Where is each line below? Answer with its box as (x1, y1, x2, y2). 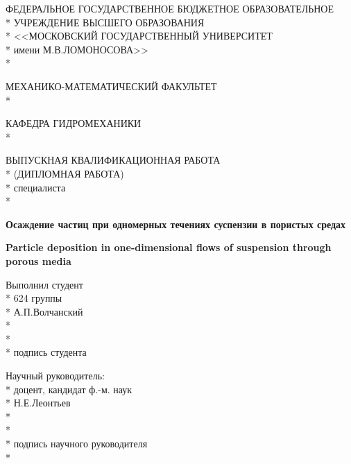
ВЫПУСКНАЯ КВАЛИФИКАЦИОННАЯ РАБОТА (6, 153, 221, 167)
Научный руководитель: (6, 368, 105, 383)
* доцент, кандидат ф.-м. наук (6, 381, 132, 396)
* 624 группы (6, 291, 62, 305)
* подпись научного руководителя (6, 436, 148, 451)
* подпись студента (6, 345, 87, 359)
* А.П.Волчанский (6, 304, 83, 318)
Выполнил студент (6, 277, 83, 291)
